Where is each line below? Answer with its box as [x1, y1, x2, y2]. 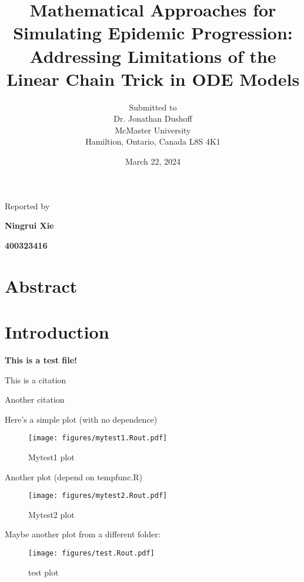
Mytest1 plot [28, 450, 75, 463]
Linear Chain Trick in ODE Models [6, 66, 300, 91]
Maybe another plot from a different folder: [5, 528, 161, 540]
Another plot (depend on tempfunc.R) [5, 470, 142, 483]
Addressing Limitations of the [29, 44, 276, 68]
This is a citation [5, 373, 66, 386]
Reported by [5, 199, 50, 212]
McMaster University [115, 123, 191, 136]
